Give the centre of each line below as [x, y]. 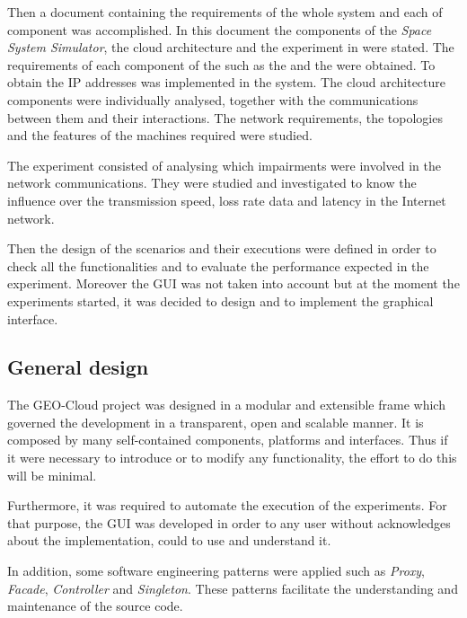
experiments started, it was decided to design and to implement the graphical [220, 300]
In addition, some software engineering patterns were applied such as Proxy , [216, 571]
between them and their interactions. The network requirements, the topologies [225, 117]
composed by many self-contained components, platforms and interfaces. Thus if [228, 440]
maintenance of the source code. [95, 606]
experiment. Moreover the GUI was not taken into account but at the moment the [233, 283]
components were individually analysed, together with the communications [213, 99]
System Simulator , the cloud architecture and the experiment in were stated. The [231, 47]
